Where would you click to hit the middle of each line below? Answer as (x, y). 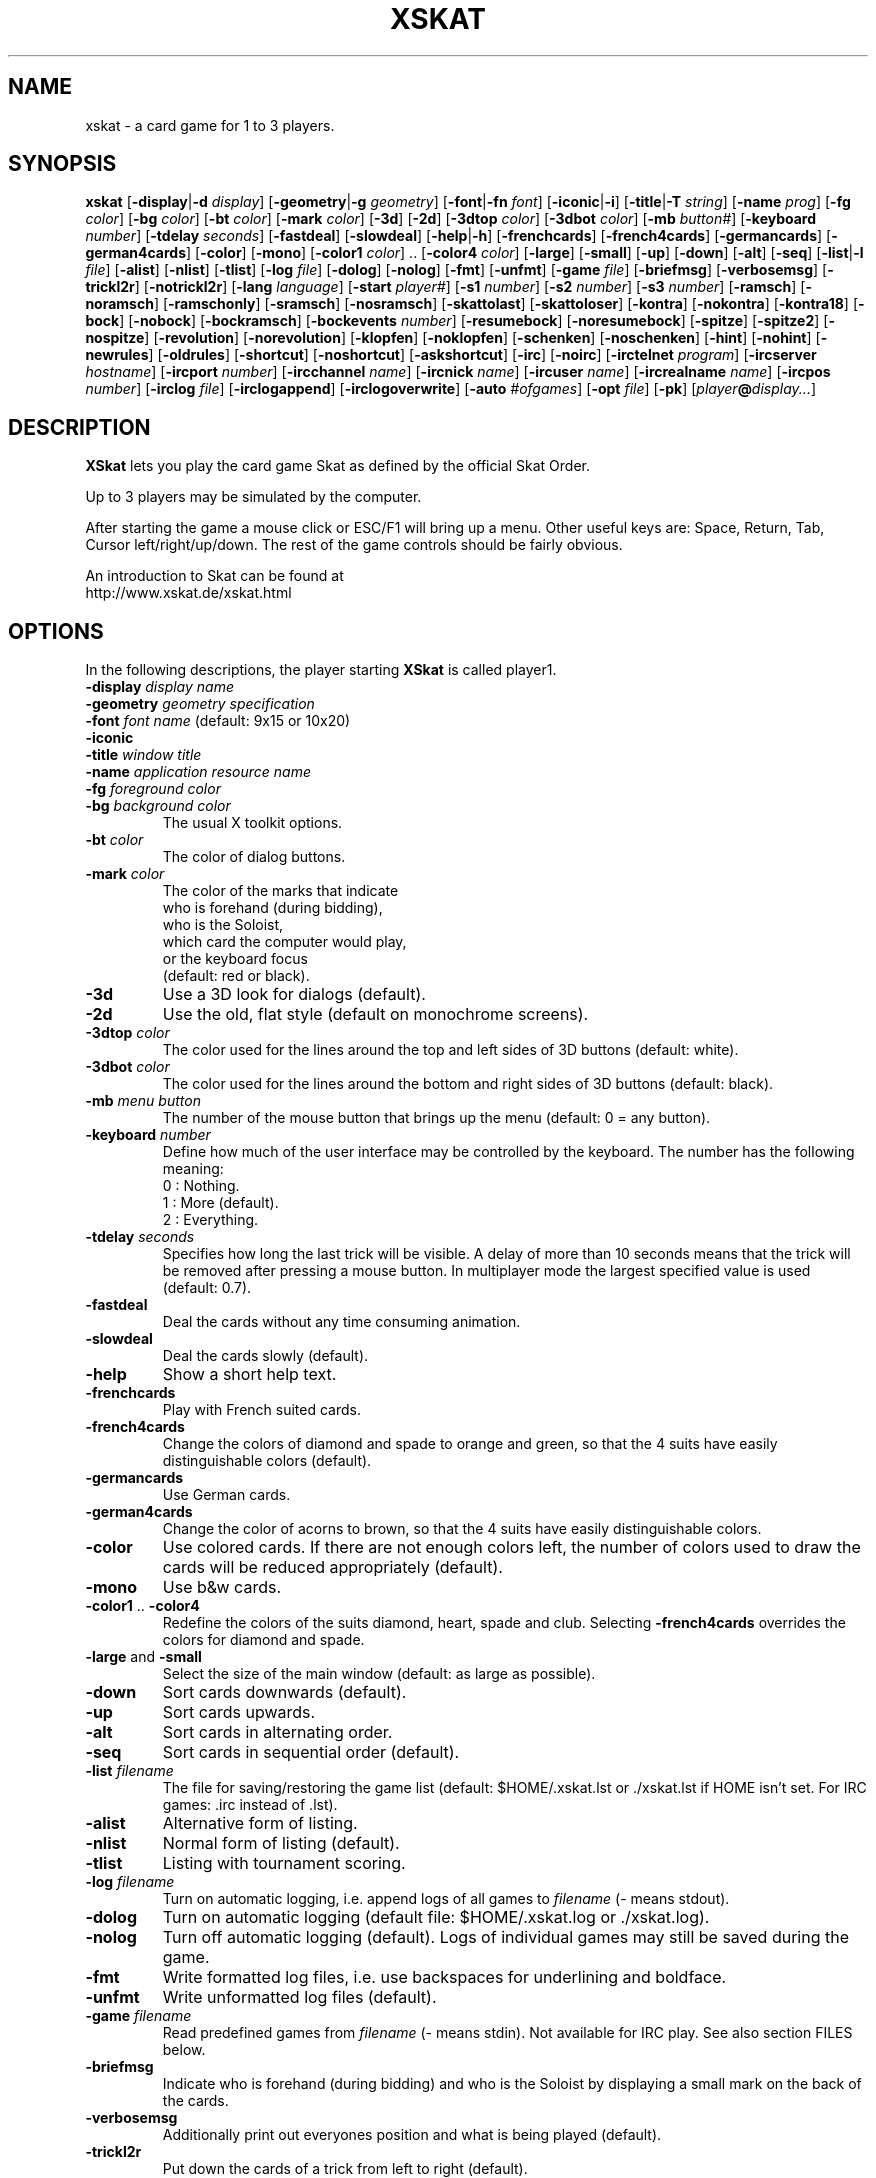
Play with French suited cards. (261, 1410)
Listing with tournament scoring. (284, 1863)
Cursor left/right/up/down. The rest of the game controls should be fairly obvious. (354, 545)
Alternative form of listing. (260, 1823)
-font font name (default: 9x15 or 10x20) (218, 721)
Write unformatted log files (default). (299, 1997)
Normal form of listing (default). (281, 1843)
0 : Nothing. (201, 1186)
